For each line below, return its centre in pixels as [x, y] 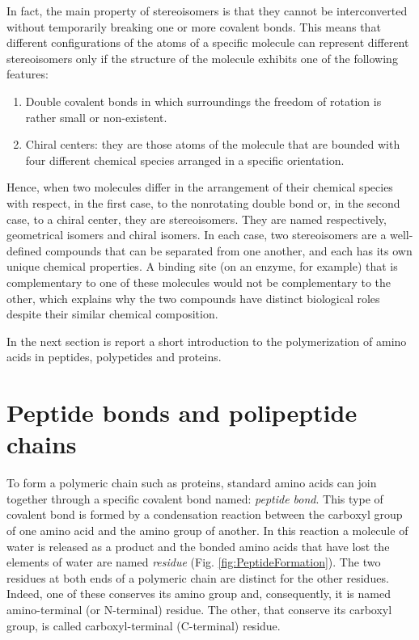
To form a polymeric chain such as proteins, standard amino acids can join [192, 483]
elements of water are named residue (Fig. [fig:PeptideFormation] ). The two [194, 562]
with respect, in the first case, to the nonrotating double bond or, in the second [203, 202]
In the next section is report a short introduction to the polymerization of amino [207, 341]
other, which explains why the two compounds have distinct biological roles [193, 298]
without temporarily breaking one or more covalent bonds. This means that [194, 26]
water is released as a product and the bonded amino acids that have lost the [198, 546]
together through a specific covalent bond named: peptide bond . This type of [195, 498]
